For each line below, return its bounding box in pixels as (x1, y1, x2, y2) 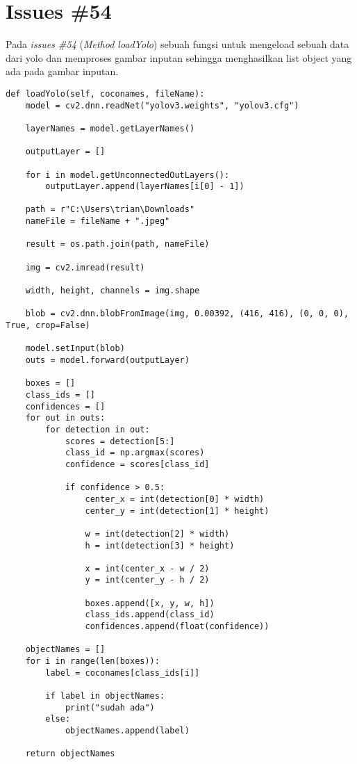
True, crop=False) (6, 320, 90, 331)
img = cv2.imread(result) (25, 262, 145, 273)
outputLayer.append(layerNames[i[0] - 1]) (45, 181, 244, 192)
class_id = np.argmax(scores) (65, 448, 205, 458)
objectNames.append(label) (65, 726, 190, 735)
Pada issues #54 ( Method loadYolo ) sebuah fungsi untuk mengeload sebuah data (6, 37, 349, 51)
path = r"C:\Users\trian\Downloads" (25, 204, 195, 215)
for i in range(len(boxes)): (25, 656, 160, 667)
